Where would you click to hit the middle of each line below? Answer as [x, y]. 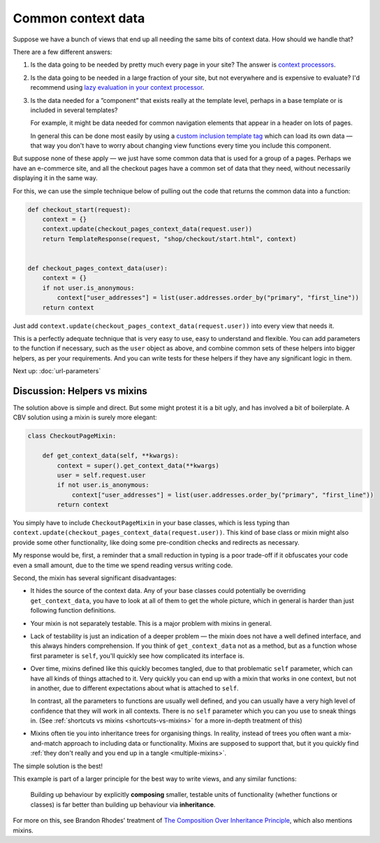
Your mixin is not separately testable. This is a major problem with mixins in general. [151, 623]
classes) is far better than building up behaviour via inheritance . [123, 804]
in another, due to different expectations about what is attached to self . [134, 688]
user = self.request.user [101, 475]
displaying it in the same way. [55, 178]
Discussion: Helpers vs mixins [80, 391]
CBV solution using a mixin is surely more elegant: [85, 417]
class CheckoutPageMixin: [72, 436]
